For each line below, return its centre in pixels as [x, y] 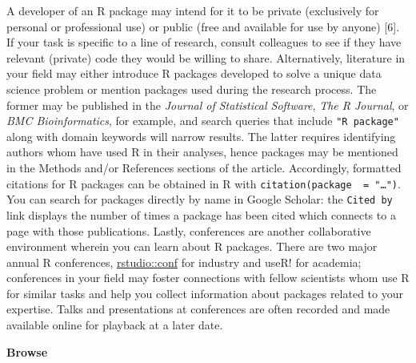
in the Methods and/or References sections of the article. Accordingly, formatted [204, 167]
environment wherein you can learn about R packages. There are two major [192, 246]
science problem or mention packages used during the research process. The [192, 89]
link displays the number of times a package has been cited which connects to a [201, 214]
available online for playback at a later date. [115, 325]
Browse [27, 351]
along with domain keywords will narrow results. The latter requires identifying [201, 136]
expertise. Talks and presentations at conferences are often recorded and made [198, 309]
